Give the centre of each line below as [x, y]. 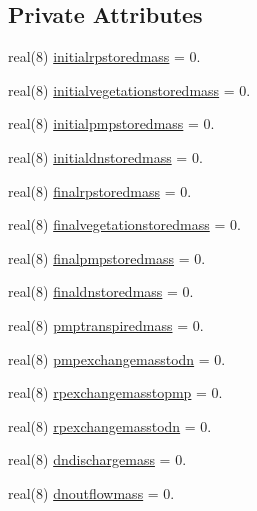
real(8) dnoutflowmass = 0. [91, 492]
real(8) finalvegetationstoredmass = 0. [124, 224]
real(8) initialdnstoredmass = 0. [105, 156]
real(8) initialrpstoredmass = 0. [104, 56]
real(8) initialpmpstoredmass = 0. [111, 123]
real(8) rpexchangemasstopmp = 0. [115, 392]
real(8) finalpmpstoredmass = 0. [107, 257]
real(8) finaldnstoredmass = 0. [101, 291]
